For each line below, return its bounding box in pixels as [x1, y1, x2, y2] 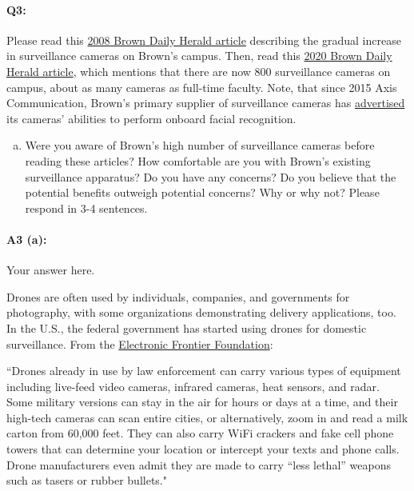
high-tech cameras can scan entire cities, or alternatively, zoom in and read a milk [6, 409, 408, 425]
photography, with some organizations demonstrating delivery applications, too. [6, 304, 396, 321]
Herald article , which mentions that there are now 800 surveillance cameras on [6, 62, 391, 79]
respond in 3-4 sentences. [25, 199, 148, 216]
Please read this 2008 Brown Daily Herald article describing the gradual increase [6, 31, 401, 48]
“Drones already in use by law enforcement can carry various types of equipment [6, 362, 401, 379]
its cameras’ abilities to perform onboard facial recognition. [6, 110, 297, 126]
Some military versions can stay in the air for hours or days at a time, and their [6, 393, 398, 410]
